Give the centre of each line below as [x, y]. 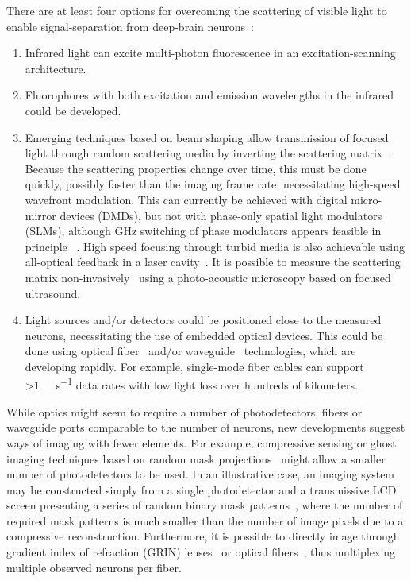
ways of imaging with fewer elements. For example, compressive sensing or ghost [202, 442]
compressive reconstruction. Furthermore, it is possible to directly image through [203, 536]
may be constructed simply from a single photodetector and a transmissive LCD [202, 489]
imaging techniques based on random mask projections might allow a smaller [196, 458]
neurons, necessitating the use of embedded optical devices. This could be [204, 335]
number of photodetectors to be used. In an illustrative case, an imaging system [201, 474]
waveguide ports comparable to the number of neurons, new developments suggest [206, 427]
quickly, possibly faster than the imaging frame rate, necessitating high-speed [213, 184]
